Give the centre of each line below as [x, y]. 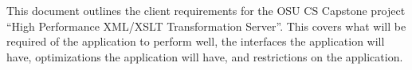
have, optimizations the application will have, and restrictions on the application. [205, 56]
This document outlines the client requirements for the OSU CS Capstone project [206, 10]
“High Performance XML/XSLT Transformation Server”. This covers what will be [206, 26]
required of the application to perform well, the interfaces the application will [196, 41]
